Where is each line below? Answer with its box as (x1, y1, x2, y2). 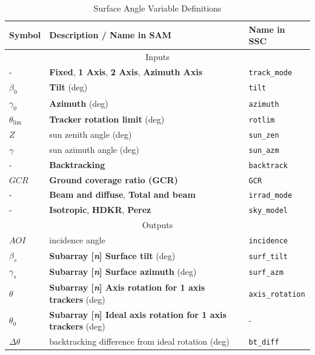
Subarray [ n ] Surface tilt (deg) (49, 249, 176, 262)
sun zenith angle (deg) (49, 127, 132, 140)
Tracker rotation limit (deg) (49, 112, 165, 125)
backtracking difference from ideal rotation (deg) (49, 334, 230, 347)
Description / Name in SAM (49, 29, 171, 41)
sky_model (248, 206, 288, 215)
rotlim (248, 115, 275, 124)
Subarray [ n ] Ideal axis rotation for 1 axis (49, 308, 227, 320)
